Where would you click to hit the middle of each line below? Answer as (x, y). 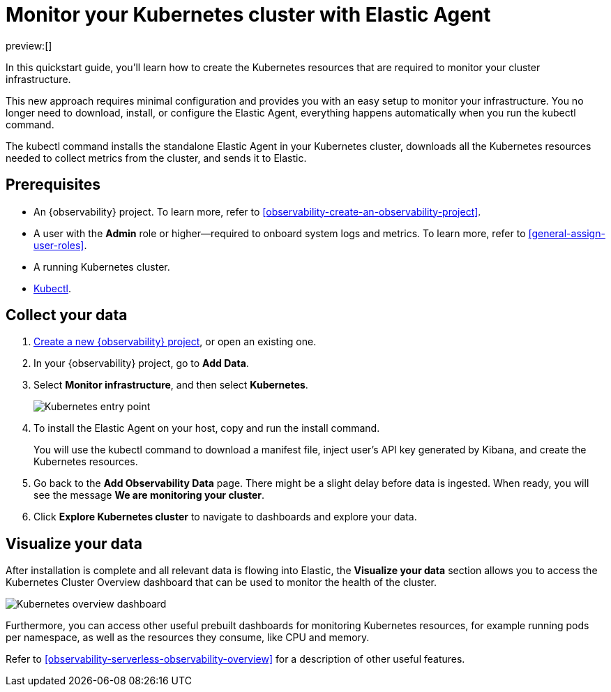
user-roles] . (60, 245)
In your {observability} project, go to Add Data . (141, 363)
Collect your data (67, 315)
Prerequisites (53, 185)
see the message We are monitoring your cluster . (149, 495)
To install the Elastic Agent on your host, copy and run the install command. (207, 428)
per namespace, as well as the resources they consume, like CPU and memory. (188, 638)
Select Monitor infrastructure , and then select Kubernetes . (171, 385)
